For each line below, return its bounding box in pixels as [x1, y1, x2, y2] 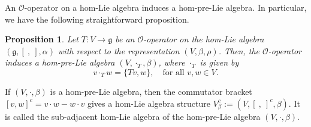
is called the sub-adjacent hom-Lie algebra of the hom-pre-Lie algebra [5, 110, 261, 122]
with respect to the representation [58, 44, 180, 57]
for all [162, 68, 185, 77]
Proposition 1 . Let [5, 33, 78, 45]
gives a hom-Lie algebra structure [87, 97, 210, 109]
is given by [200, 56, 239, 69]
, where [158, 56, 185, 69]
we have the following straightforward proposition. [5, 13, 189, 25]
